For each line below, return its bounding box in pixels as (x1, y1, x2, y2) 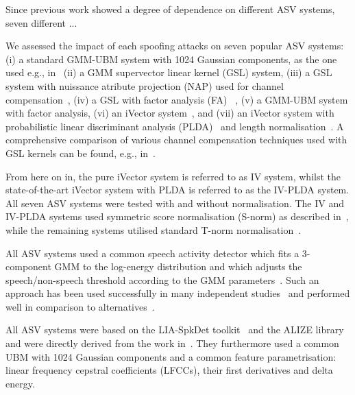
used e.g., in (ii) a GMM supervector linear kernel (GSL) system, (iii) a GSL (5, 65, 332, 80)
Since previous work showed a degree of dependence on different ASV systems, (5, 2, 335, 16)
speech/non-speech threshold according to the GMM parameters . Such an (5, 272, 319, 287)
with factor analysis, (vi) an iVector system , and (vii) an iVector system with (5, 106, 334, 120)
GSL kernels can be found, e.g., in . (5, 145, 156, 160)
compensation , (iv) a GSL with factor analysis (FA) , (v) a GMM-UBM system (5, 92, 348, 106)
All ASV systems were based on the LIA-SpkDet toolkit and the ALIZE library (5, 322, 344, 337)
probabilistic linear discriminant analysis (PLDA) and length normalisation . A (5, 119, 344, 133)
